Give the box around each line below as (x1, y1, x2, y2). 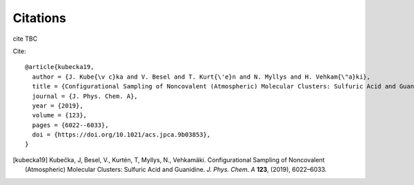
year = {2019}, (32, 101, 83, 110)
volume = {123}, (32, 111, 88, 119)
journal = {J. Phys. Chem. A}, (32, 92, 138, 100)
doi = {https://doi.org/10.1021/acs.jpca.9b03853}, (32, 131, 210, 139)
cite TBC (12, 35, 38, 43)
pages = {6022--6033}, (32, 121, 109, 129)
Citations (12, 10, 67, 26)
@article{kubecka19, (25, 63, 95, 71)
